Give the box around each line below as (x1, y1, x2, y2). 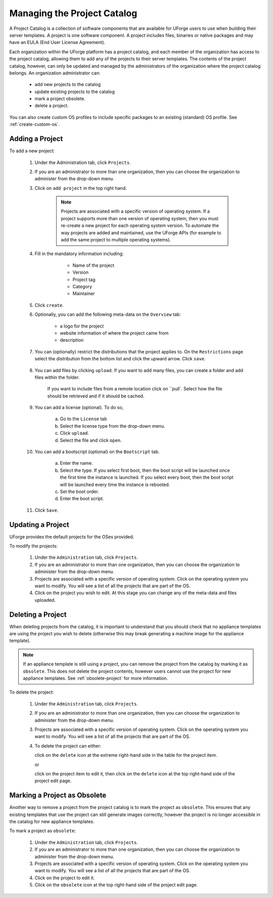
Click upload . (60, 430, 89, 436)
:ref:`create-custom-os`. (9, 121, 60, 128)
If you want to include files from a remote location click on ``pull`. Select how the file (47, 386, 222, 392)
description (60, 337, 84, 343)
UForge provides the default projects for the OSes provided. (9, 534, 134, 540)
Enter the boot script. (60, 496, 104, 502)
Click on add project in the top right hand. (34, 185, 127, 191)
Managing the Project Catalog (9, 8, 138, 19)
